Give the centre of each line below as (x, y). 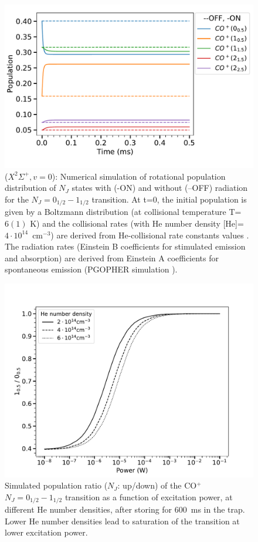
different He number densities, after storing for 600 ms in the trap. (125, 509)
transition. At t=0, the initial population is (169, 199)
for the (17, 199)
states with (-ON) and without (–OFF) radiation (160, 188)
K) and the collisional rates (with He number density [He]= (137, 223)
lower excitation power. (46, 532)
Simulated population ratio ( (56, 485)
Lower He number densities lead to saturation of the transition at (122, 521)
